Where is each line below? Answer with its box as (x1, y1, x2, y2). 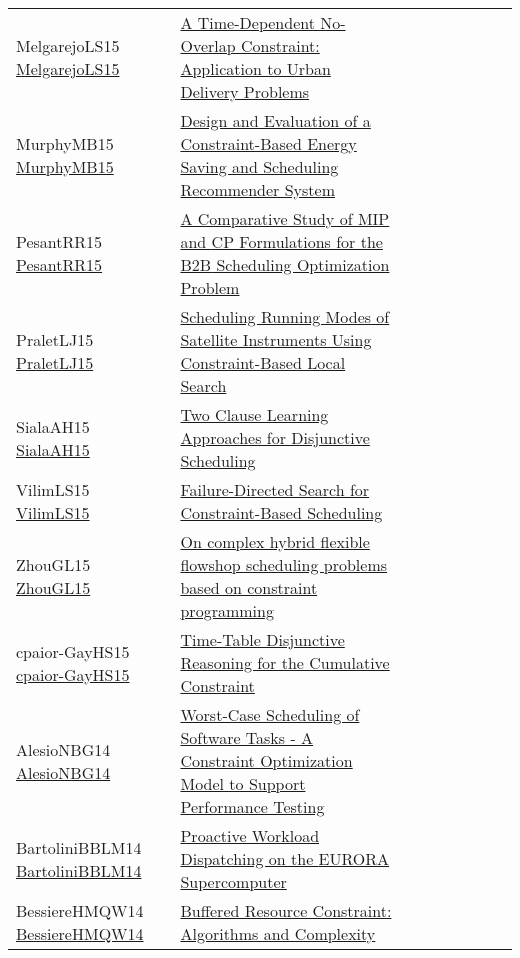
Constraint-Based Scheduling (180, 501, 383, 524)
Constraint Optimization (180, 749, 353, 772)
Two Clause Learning (180, 403, 329, 426)
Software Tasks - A (180, 726, 314, 749)
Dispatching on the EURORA (180, 847, 390, 870)
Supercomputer (180, 870, 287, 893)
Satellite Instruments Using (180, 328, 372, 351)
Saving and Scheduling (180, 155, 339, 178)
